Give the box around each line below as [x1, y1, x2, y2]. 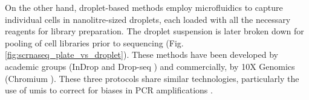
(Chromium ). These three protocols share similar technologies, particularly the [5, 72, 299, 84]
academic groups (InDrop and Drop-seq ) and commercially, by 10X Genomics [5, 60, 295, 72]
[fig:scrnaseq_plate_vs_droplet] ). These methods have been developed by [5, 48, 278, 61]
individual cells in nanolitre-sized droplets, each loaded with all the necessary [5, 13, 291, 25]
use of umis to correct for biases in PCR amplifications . [5, 84, 213, 96]
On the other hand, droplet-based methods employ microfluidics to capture [5, 1, 283, 13]
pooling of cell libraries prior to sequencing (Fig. [5, 36, 184, 49]
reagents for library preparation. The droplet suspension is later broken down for [5, 25, 304, 37]
